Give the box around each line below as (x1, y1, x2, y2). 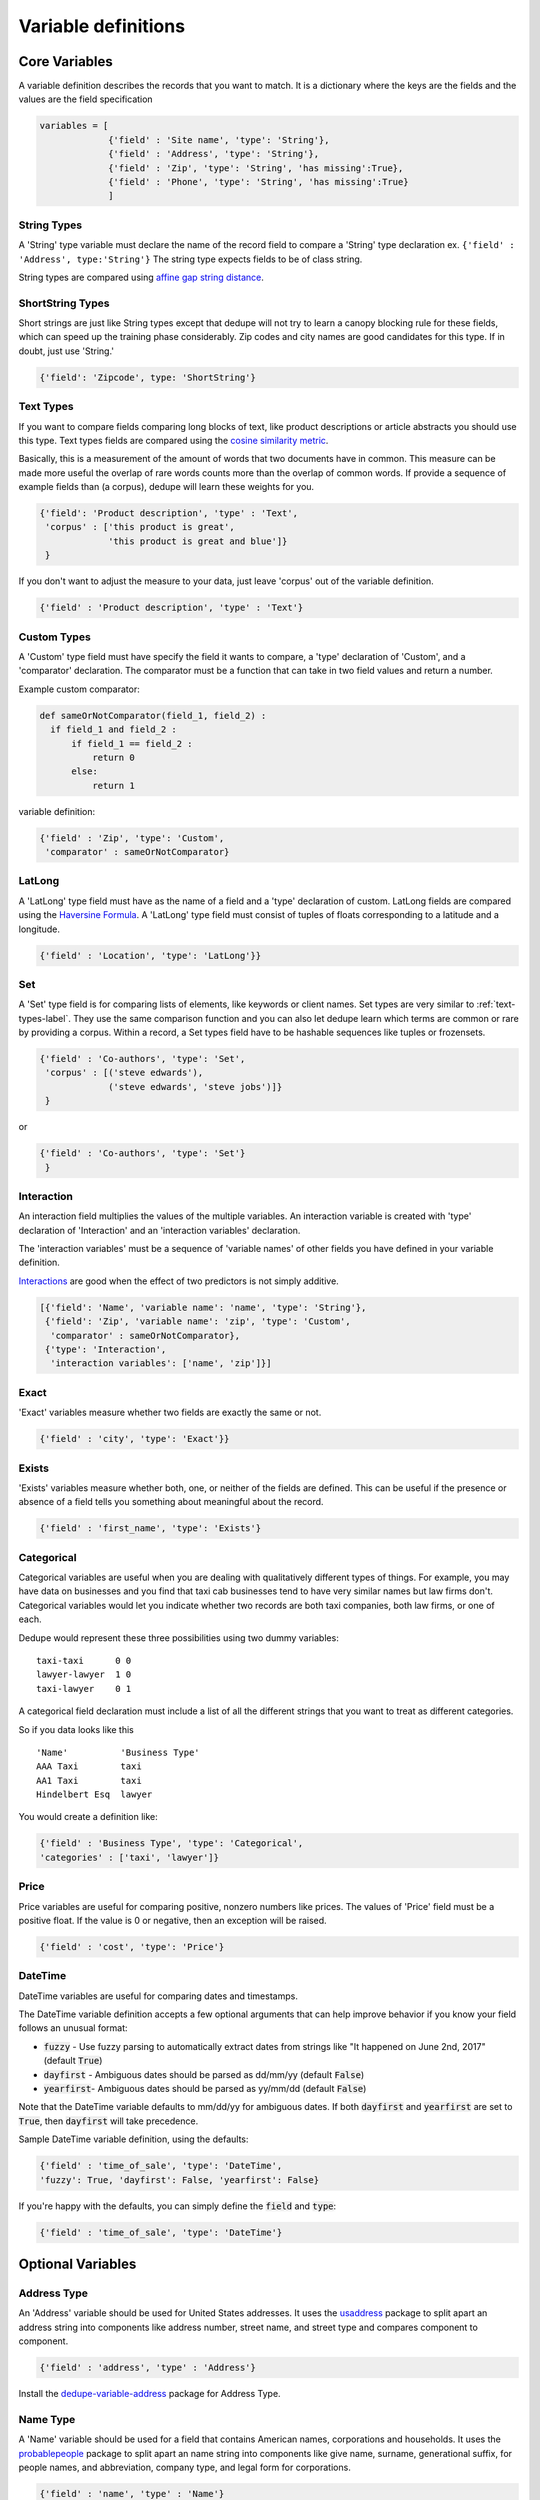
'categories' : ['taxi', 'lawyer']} (39, 1851, 220, 1863)
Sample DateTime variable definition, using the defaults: (18, 2133, 249, 2145)
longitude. (18, 923, 60, 935)
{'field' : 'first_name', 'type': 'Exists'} (39, 1523, 262, 1534)
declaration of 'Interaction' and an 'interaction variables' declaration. (18, 1224, 301, 1236)
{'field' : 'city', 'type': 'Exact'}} (39, 1433, 230, 1445)
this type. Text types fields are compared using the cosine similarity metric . (18, 434, 329, 446)
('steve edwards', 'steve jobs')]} (108, 1081, 283, 1092)
